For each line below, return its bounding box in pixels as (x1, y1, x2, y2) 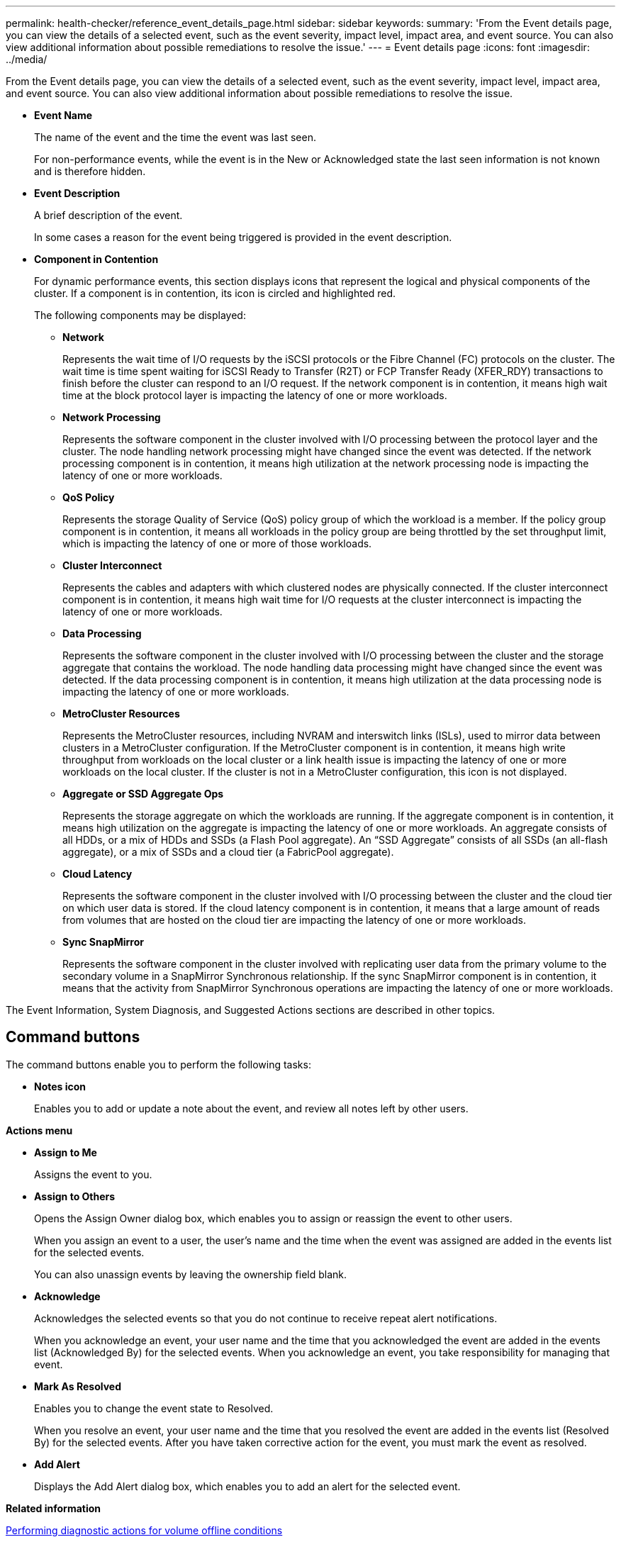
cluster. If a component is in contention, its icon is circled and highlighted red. (34, 287, 396, 299)
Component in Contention (34, 253, 159, 265)
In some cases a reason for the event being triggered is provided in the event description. (34, 231, 452, 243)
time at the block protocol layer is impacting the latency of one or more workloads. (62, 389, 447, 401)
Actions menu (6, 1124, 73, 1136)
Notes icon (34, 1080, 86, 1093)
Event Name (34, 109, 93, 121)
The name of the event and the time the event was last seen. (34, 131, 316, 143)
